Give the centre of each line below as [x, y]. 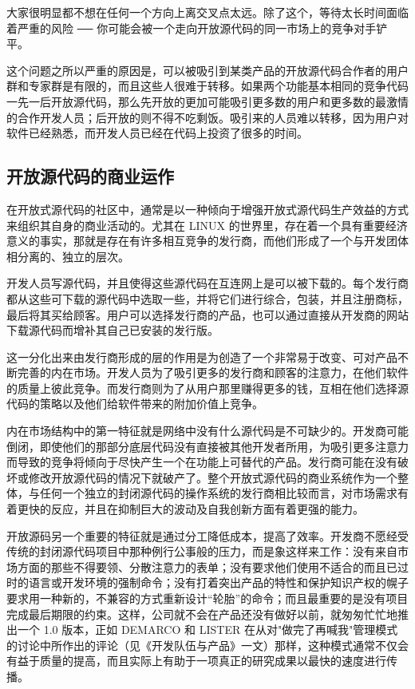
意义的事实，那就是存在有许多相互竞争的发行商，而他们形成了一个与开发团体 [207, 241]
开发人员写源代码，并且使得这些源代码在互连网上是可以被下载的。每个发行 [202, 283]
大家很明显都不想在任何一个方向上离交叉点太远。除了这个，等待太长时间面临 [207, 12]
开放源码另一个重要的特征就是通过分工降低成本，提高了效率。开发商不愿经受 [207, 535]
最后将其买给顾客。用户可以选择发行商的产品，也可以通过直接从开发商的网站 [207, 314]
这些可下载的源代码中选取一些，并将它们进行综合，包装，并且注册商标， [218, 298]
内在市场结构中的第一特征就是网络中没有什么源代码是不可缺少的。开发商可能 [207, 431]
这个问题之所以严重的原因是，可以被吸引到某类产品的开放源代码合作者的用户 [207, 70]
